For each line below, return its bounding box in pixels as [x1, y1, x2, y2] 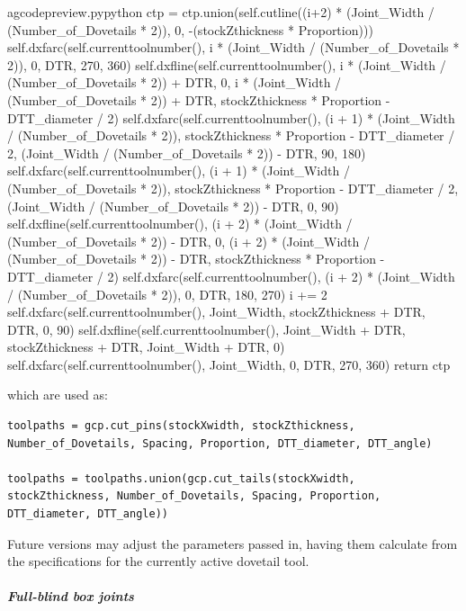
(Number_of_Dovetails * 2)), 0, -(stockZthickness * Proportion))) [7, 20, 373, 39]
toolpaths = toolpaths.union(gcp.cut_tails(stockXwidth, [7, 472, 355, 485]
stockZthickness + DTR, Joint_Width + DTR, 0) [7, 337, 285, 356]
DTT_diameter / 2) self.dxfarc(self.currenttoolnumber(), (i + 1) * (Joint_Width [7, 108, 455, 127]
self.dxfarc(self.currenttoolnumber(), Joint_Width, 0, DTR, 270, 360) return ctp [7, 355, 451, 373]
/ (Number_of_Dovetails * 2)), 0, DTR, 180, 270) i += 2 [7, 284, 327, 303]
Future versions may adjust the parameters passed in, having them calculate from [7, 534, 458, 553]
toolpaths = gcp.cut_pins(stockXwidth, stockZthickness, [7, 419, 355, 433]
